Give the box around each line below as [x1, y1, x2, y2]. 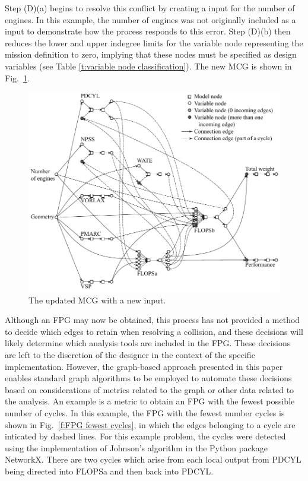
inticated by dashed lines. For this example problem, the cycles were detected [5, 430, 286, 442]
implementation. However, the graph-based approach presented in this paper [5, 360, 283, 372]
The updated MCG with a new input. [28, 293, 166, 306]
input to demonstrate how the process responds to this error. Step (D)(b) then [5, 25, 291, 37]
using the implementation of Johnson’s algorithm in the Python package [5, 441, 268, 454]
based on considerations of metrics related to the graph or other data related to [5, 383, 294, 395]
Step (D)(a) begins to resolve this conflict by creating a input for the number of [5, 2, 295, 14]
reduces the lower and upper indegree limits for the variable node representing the [5, 36, 303, 49]
